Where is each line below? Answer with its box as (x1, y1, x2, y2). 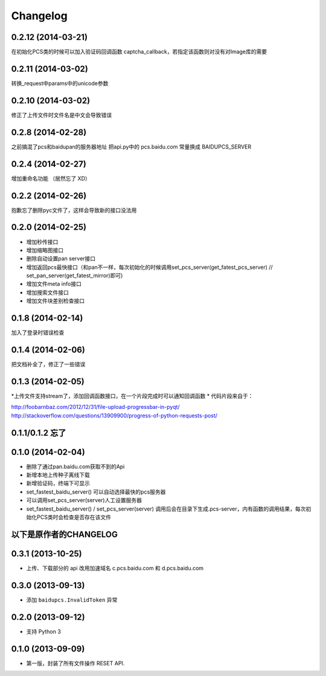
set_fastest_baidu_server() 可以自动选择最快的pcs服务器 (26, 488, 166, 495)
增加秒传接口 (26, 238, 59, 245)
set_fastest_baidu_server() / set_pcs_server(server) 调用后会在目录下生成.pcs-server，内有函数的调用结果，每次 (26, 505, 306, 512)
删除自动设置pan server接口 (26, 255, 96, 262)
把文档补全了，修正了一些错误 (11, 361, 86, 368)
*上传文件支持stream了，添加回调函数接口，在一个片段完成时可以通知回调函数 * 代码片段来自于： (11, 392, 254, 399)
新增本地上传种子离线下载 (26, 471, 90, 478)
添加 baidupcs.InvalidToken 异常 (26, 596, 118, 604)
